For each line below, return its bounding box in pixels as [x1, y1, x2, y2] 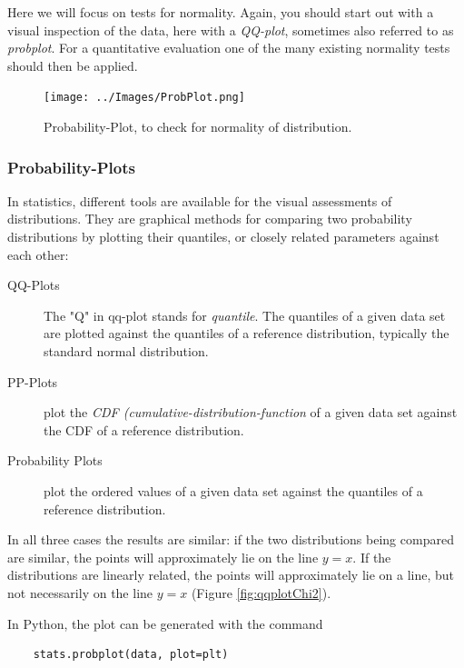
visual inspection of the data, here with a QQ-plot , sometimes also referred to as [7, 20, 454, 39]
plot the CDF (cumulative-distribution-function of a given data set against [44, 403, 458, 422]
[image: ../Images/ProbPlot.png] [44, 91, 245, 105]
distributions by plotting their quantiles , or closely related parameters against [7, 227, 439, 246]
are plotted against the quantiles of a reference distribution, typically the [44, 324, 449, 343]
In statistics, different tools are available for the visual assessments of [7, 191, 392, 210]
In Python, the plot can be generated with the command [7, 613, 323, 633]
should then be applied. [7, 55, 138, 75]
